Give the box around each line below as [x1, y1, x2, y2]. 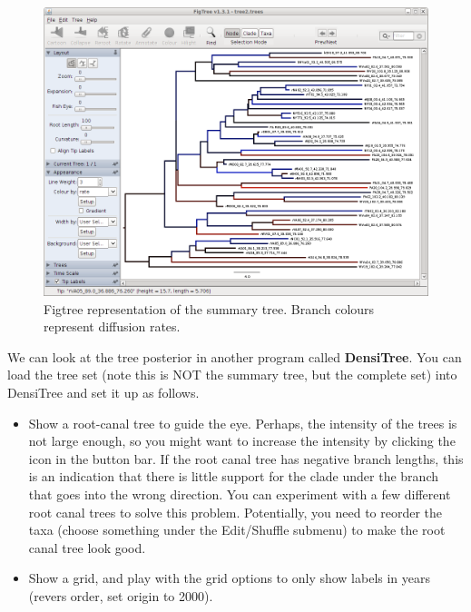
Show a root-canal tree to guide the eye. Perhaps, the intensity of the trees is [28, 413, 457, 432]
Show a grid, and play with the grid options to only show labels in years [28, 568, 431, 587]
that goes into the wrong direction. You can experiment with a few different [28, 484, 451, 503]
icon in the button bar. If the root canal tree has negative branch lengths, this [28, 449, 464, 468]
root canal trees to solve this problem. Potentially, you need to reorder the [28, 502, 443, 521]
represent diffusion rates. [44, 317, 181, 336]
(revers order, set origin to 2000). [28, 586, 213, 605]
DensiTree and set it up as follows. [7, 382, 200, 401]
